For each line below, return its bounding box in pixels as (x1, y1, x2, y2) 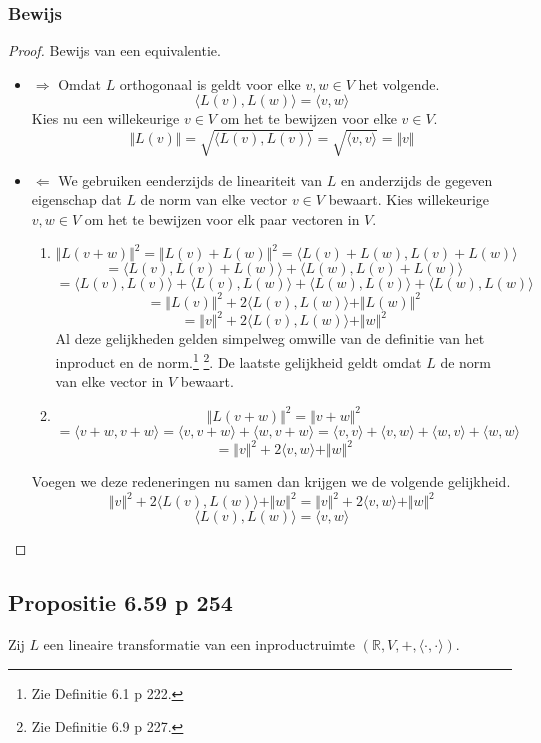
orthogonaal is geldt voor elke (119, 73, 301, 94)
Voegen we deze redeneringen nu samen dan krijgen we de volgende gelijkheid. (31, 471, 511, 492)
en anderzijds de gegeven (340, 169, 493, 190)
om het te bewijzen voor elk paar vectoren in (84, 208, 360, 229)
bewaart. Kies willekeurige (328, 189, 490, 210)
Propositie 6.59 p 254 (8, 587, 233, 618)
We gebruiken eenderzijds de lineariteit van (58, 169, 323, 190)
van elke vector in (55, 371, 164, 392)
